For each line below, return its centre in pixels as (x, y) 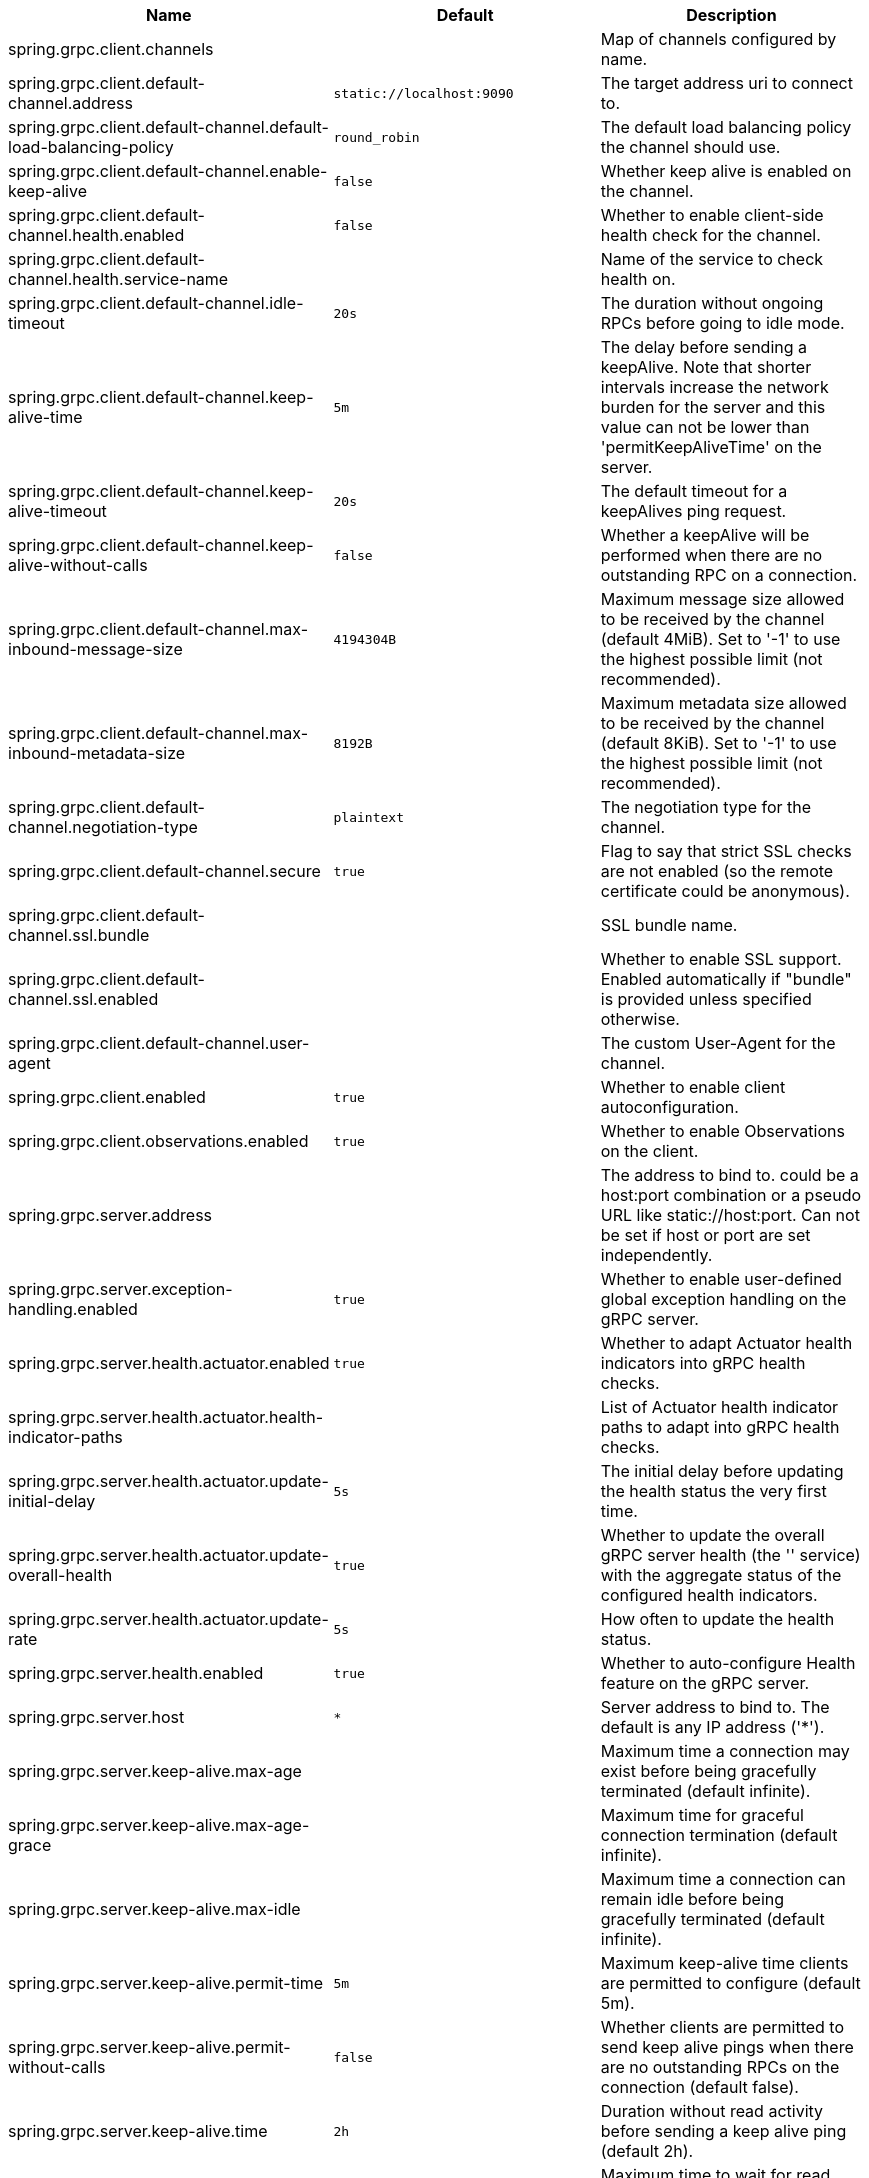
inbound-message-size (95, 649)
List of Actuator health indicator (719, 1407)
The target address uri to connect (726, 83)
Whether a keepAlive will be (705, 535)
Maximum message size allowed (722, 599)
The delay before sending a (704, 347)
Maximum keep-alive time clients (724, 1963)
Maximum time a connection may (725, 1751)
